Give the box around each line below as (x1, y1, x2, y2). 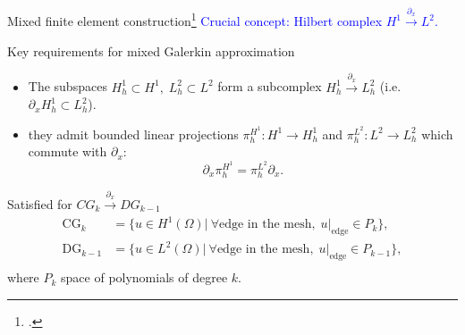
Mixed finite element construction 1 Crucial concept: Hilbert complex (7, 9, 383, 30)
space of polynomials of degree (61, 268, 228, 287)
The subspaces (28, 77, 107, 96)
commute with (28, 142, 107, 161)
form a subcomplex (217, 77, 322, 96)
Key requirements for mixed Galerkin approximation (7, 41, 295, 60)
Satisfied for (7, 194, 72, 213)
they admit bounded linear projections (28, 124, 239, 143)
